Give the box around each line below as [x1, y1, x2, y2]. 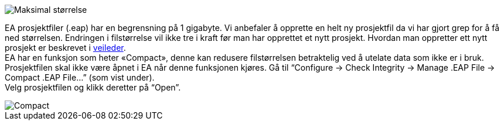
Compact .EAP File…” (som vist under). [5, 72, 155, 82]
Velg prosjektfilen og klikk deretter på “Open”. [5, 82, 181, 92]
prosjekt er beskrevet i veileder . [5, 43, 126, 53]
